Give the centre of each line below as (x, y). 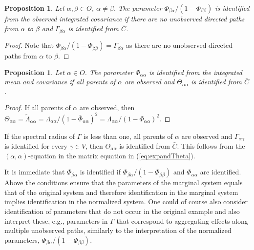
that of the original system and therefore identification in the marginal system (121, 192)
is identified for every (36, 145)
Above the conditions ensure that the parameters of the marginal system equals (124, 183)
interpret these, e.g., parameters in (56, 221)
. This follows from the (211, 145)
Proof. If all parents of (38, 107)
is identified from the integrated (196, 72)
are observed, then (107, 107)
